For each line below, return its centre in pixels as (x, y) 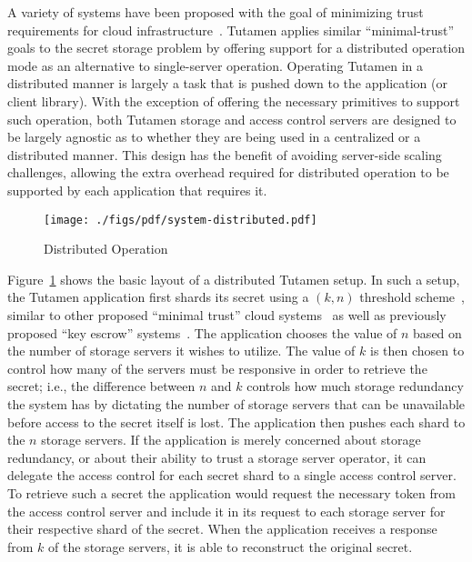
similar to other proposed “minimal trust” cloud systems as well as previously (227, 314)
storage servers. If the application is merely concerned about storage (231, 440)
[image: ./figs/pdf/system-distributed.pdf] (181, 220)
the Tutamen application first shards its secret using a (158, 297)
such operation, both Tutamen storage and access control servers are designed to (232, 119)
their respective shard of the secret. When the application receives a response (222, 529)
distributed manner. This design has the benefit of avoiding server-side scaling (225, 154)
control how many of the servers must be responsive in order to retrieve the (217, 368)
